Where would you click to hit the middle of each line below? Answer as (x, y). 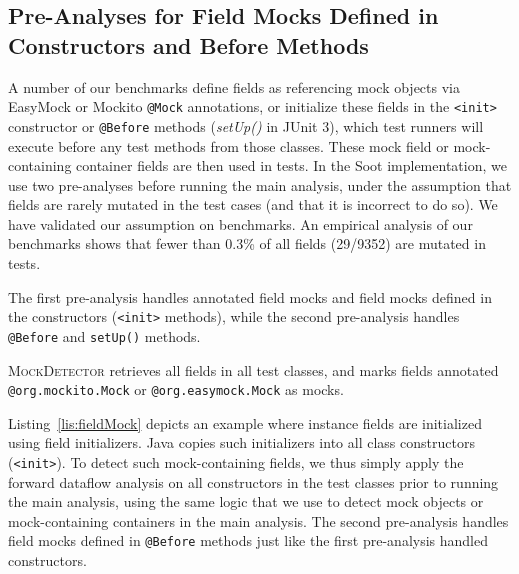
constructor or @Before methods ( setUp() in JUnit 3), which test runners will (246, 125)
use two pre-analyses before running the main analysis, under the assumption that (260, 184)
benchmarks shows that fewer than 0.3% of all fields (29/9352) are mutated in (247, 243)
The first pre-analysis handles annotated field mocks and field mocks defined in (250, 296)
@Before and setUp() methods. (104, 335)
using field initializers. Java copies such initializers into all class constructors (241, 442)
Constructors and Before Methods (188, 44)
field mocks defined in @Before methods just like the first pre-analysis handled (248, 540)
